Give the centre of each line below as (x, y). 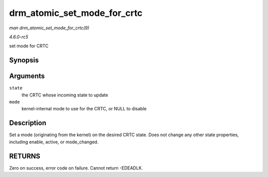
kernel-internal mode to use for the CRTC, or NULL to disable (84, 109)
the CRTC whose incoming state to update (65, 95)
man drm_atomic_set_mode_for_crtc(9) (49, 28)
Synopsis (24, 60)
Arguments (27, 76)
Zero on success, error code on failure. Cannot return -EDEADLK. (76, 168)
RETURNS (25, 156)
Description (28, 123)
